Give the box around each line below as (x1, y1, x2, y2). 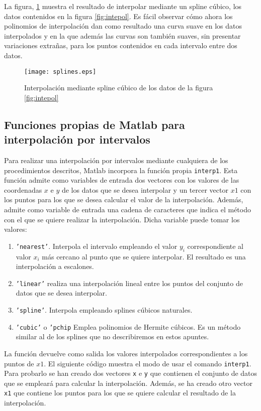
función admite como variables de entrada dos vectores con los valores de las (4, 175, 239, 185)
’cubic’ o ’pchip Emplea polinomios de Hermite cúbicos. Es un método (16, 321, 241, 332)
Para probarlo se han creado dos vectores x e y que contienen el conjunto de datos (4, 368, 257, 378)
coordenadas (4, 184, 42, 195)
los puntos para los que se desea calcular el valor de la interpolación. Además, (4, 194, 243, 205)
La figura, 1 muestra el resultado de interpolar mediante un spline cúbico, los (4, 1, 242, 11)
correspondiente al (187, 240, 243, 251)
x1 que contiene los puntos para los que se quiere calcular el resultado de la (4, 387, 236, 398)
